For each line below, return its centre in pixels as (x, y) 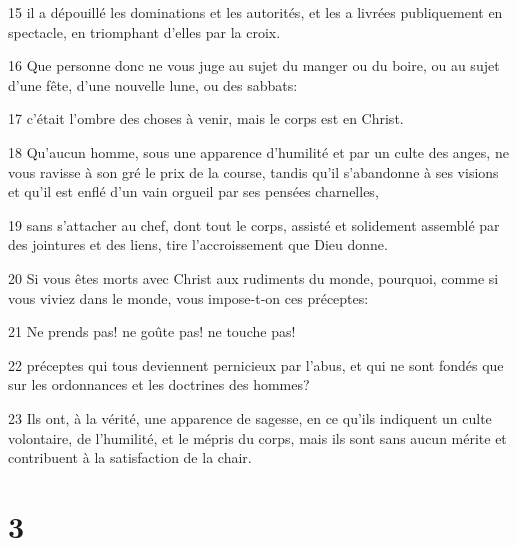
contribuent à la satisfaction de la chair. (130, 457)
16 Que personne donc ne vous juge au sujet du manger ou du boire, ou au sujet (254, 65)
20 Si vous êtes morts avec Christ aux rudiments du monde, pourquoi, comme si (253, 277)
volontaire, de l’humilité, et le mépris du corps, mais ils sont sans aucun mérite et (257, 437)
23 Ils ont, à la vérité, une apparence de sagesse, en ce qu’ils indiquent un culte (250, 417)
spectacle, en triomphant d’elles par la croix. (144, 31)
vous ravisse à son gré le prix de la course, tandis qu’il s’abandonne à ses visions (253, 171)
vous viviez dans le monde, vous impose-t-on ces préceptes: (188, 297)
